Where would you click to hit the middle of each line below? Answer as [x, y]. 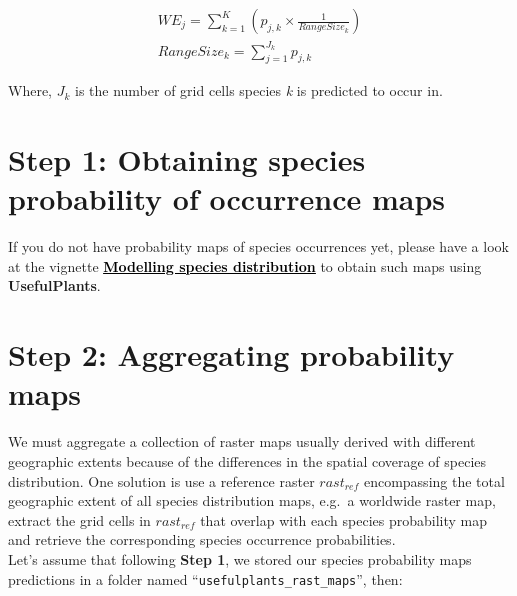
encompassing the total [434, 480]
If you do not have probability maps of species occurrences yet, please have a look [258, 246]
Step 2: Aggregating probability [231, 354]
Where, [30, 90]
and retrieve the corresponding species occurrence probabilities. [202, 539]
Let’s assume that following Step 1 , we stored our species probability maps [240, 558]
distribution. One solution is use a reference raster [161, 480]
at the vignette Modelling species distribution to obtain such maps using [245, 265]
